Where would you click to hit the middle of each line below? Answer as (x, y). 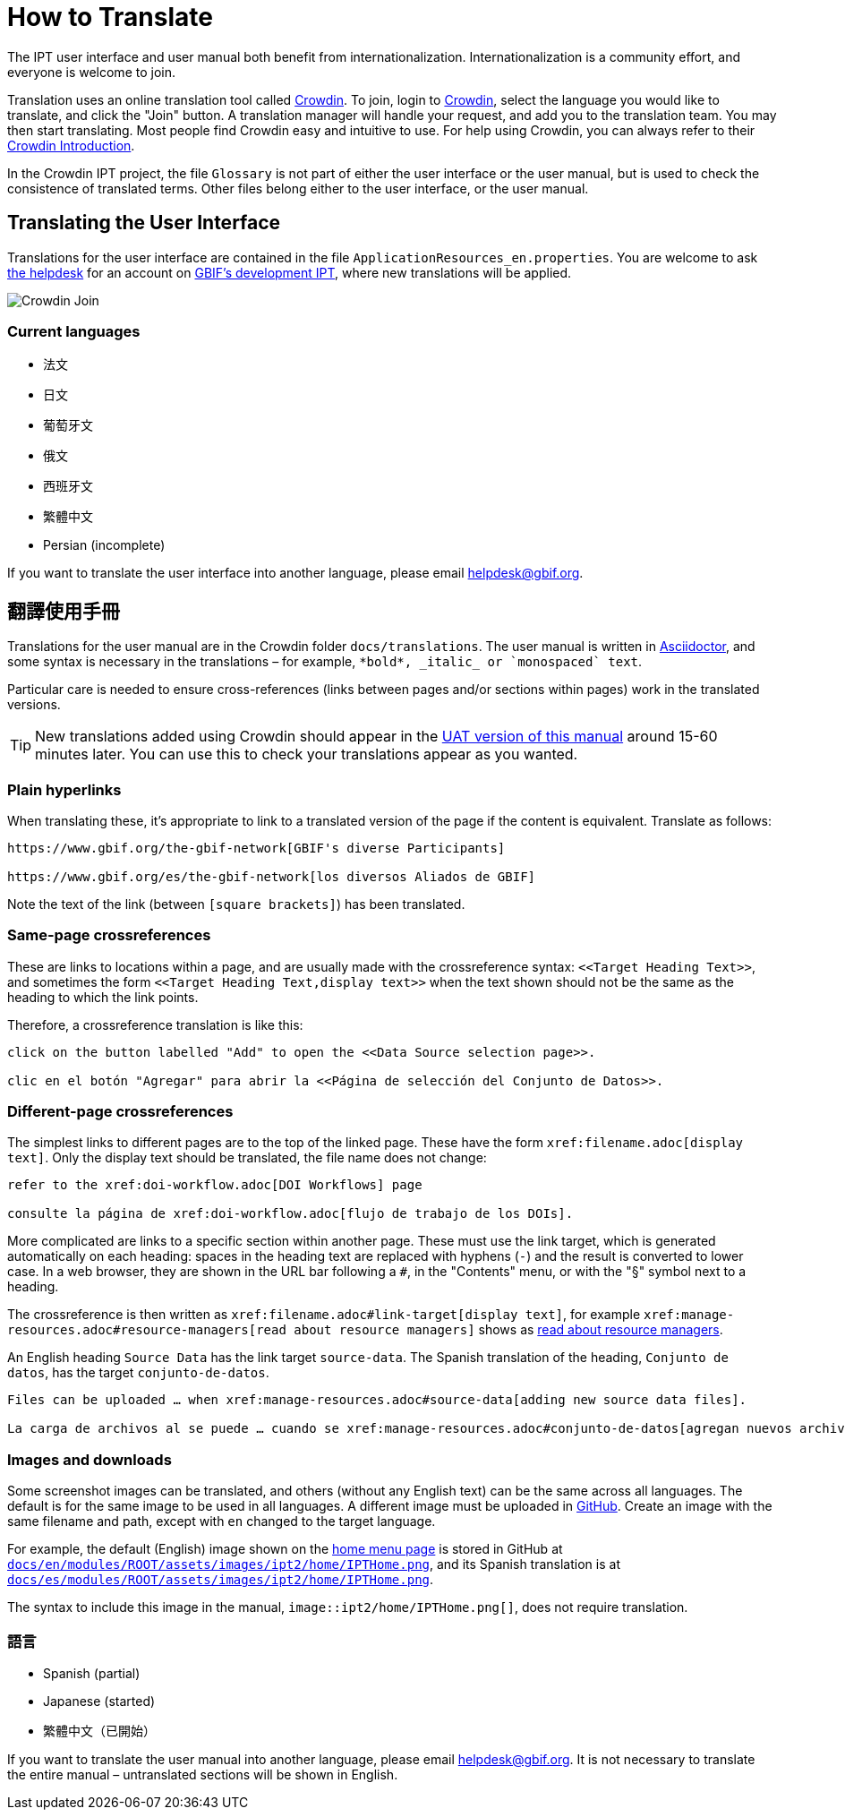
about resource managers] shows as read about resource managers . (508, 1330)
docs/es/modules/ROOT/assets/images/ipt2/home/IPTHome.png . (221, 1580)
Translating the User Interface (144, 223)
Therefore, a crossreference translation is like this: (155, 1024)
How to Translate (110, 17)
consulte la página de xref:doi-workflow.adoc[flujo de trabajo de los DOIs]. (290, 1214)
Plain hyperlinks (64, 789)
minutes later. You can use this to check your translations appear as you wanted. (307, 754)
